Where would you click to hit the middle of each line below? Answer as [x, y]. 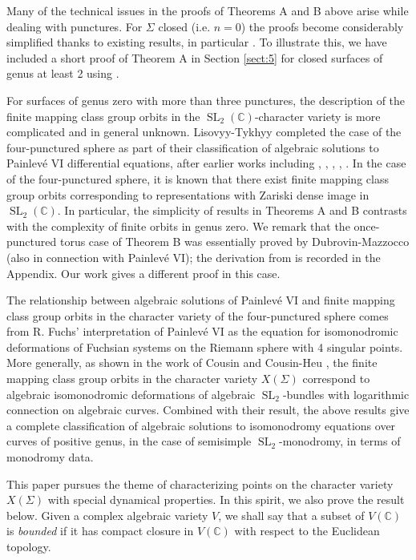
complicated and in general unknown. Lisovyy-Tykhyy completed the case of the [204, 132]
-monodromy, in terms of [340, 441]
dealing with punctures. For [75, 26]
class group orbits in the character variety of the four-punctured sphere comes [198, 315]
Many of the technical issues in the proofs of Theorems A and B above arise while [208, 10]
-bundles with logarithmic [346, 394]
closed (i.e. [184, 26]
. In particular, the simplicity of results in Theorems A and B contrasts [232, 210]
